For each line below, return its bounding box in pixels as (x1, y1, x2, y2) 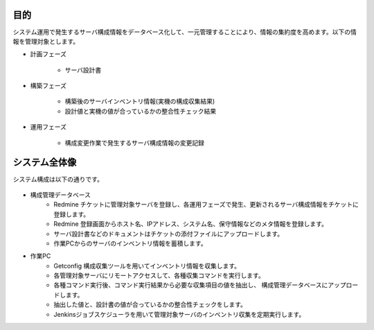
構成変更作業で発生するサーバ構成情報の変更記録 (64, 139, 204, 147)
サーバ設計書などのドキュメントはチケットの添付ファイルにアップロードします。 (53, 229, 284, 238)
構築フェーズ (30, 82, 67, 90)
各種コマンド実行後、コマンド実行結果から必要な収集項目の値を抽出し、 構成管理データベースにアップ (53, 281, 346, 289)
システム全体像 (12, 157, 77, 168)
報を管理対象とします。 (12, 37, 80, 45)
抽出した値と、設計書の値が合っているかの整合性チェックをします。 (53, 300, 247, 309)
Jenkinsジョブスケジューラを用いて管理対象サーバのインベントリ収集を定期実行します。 (53, 310, 305, 318)
